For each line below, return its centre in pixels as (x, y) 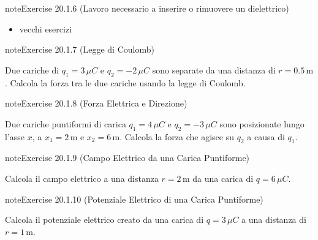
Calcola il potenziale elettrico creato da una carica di (104, 219)
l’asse (15, 136)
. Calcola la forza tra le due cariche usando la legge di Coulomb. (125, 82)
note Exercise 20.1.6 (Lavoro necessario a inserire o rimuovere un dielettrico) (147, 8)
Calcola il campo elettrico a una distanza (82, 178)
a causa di (266, 136)
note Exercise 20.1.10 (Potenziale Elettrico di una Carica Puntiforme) (134, 199)
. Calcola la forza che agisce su (177, 136)
